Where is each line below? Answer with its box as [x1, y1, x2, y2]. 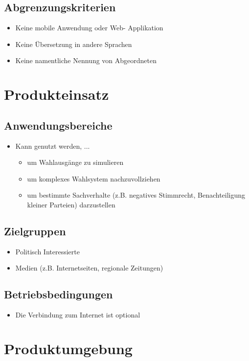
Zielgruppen [4, 223, 66, 238]
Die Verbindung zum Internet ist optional [15, 310, 140, 320]
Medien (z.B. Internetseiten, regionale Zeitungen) [15, 263, 163, 273]
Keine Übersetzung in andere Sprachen [15, 39, 132, 49]
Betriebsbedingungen [4, 287, 113, 302]
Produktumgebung [4, 338, 133, 358]
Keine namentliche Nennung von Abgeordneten [15, 55, 157, 66]
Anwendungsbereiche [4, 117, 113, 133]
